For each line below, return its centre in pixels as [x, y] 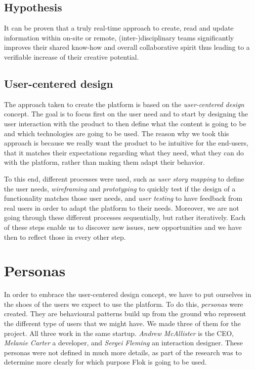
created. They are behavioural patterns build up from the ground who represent [125, 314]
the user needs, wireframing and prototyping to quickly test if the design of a [120, 188]
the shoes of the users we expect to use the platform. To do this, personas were [124, 304]
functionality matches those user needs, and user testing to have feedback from [123, 198]
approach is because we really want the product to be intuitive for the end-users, [126, 143]
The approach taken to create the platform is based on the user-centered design [124, 104]
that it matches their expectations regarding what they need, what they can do [124, 152]
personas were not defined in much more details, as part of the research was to [123, 352]
